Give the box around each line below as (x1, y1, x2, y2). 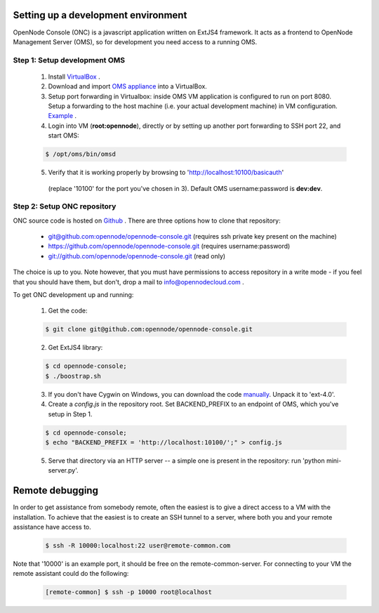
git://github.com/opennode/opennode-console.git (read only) (48, 251, 226, 260)
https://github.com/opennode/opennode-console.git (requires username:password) (48, 242, 291, 251)
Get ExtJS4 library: (48, 343, 103, 352)
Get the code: (48, 306, 88, 315)
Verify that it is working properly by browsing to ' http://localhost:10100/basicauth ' (48, 169, 284, 177)
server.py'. (48, 466, 79, 475)
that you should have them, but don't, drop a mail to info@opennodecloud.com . (13, 277, 245, 286)
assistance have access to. (13, 522, 91, 531)
